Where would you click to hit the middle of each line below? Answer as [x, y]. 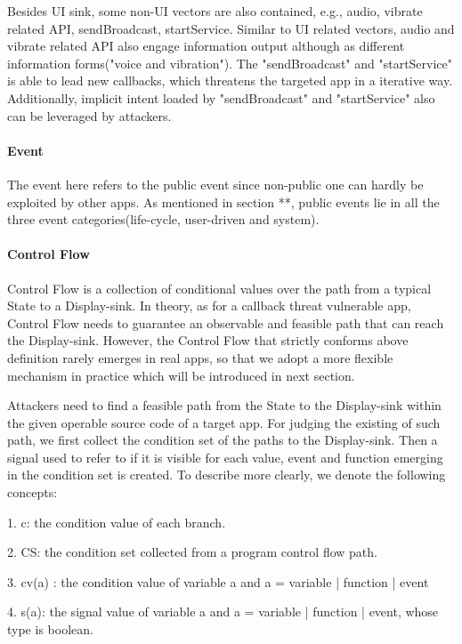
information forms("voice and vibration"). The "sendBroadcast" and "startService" [230, 63]
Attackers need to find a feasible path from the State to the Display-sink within [224, 405]
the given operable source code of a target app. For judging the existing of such [224, 422]
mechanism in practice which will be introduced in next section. [181, 375]
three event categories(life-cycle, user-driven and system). [163, 219]
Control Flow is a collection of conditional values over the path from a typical [219, 288]
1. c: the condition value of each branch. [117, 522]
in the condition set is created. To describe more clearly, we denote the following [227, 475]
